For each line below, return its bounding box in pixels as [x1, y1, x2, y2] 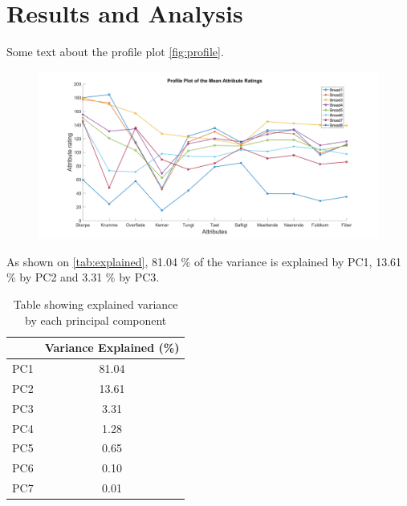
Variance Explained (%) [44, 339, 180, 356]
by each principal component [25, 311, 167, 328]
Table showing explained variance [13, 296, 178, 313]
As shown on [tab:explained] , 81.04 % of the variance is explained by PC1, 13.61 [6, 253, 402, 269]
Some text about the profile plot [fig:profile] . [6, 43, 224, 60]
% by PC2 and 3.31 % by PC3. [6, 269, 160, 285]
